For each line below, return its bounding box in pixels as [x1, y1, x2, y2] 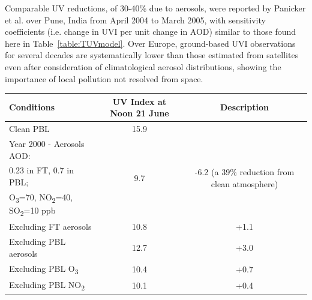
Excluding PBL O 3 [9, 262, 79, 276]
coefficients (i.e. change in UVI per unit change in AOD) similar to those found [5, 25, 296, 38]
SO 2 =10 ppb [9, 203, 56, 218]
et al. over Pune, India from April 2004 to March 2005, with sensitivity [5, 13, 266, 26]
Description [220, 101, 269, 113]
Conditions [9, 101, 55, 113]
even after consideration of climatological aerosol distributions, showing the [5, 60, 281, 73]
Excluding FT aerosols [9, 220, 92, 233]
